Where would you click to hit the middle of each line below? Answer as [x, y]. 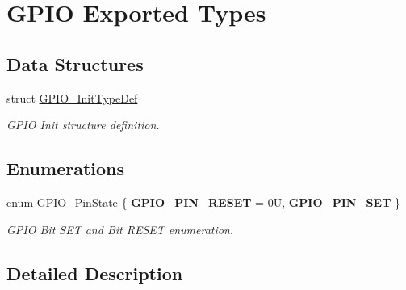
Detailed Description [95, 273]
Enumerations [66, 168]
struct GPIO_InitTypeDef [72, 97]
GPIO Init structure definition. [83, 125]
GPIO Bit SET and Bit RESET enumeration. [120, 229]
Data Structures [75, 63]
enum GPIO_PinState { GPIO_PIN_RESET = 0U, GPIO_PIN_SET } [204, 202]
